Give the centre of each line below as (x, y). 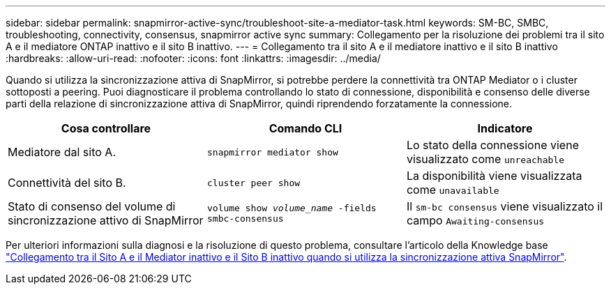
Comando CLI (305, 128)
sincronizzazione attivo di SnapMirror (106, 220)
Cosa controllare (106, 128)
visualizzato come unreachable (485, 159)
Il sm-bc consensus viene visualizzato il (505, 206)
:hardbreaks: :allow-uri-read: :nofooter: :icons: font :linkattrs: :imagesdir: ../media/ (193, 58)
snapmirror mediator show (272, 152)
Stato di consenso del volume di (92, 206)
